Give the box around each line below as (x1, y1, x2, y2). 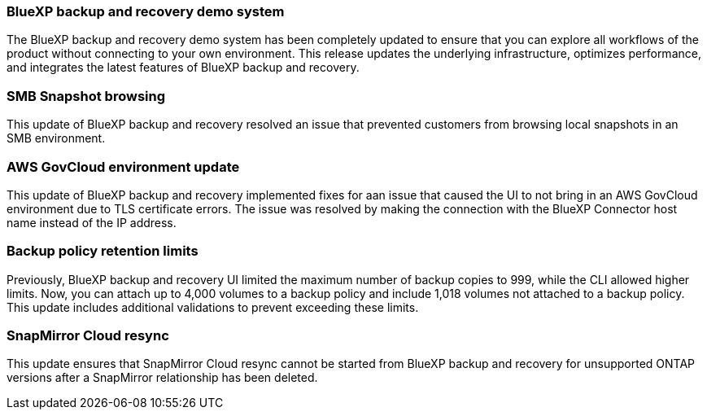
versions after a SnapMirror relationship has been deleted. (7, 370, 318, 385)
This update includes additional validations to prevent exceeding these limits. (7, 300, 419, 314)
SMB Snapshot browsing (7, 87, 166, 104)
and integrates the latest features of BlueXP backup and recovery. (7, 60, 360, 75)
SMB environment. (7, 131, 106, 146)
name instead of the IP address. (7, 215, 177, 230)
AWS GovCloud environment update (7, 158, 240, 175)
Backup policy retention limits (7, 243, 199, 260)
